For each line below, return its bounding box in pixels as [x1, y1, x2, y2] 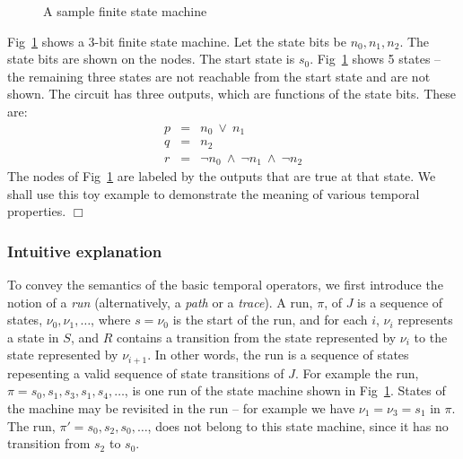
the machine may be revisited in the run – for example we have [7, 399, 355, 418]
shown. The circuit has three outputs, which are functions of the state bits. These [7, 84, 456, 103]
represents [397, 310, 453, 329]
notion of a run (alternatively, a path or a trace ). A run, [7, 292, 313, 311]
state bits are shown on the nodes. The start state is [7, 49, 295, 68]
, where [91, 310, 131, 329]
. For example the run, [294, 363, 419, 382]
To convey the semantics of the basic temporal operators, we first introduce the [7, 275, 443, 294]
